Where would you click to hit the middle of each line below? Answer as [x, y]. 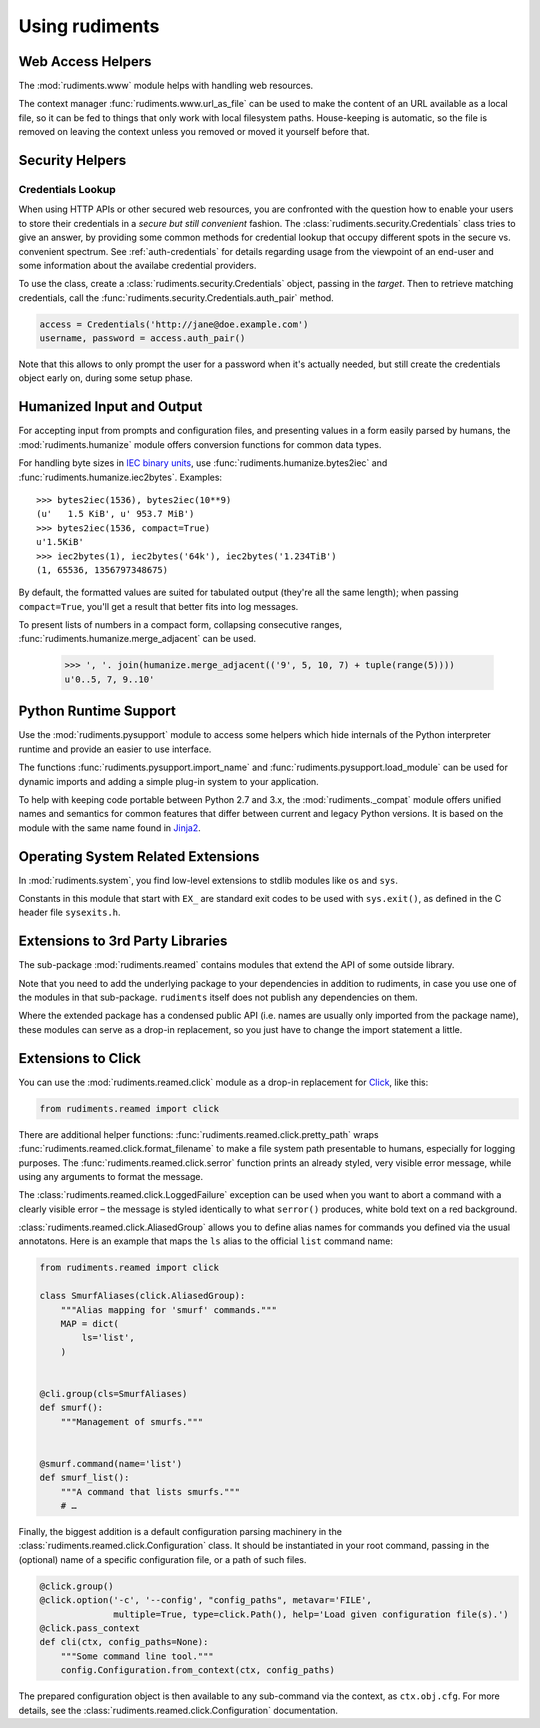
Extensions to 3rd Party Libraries [123, 941]
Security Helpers [72, 160]
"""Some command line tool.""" [137, 1656]
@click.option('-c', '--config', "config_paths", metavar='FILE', [205, 1600]
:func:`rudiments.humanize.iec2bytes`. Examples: [120, 477]
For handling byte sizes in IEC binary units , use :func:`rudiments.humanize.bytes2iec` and [203, 463]
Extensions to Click [80, 1058]
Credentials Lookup [67, 190]
